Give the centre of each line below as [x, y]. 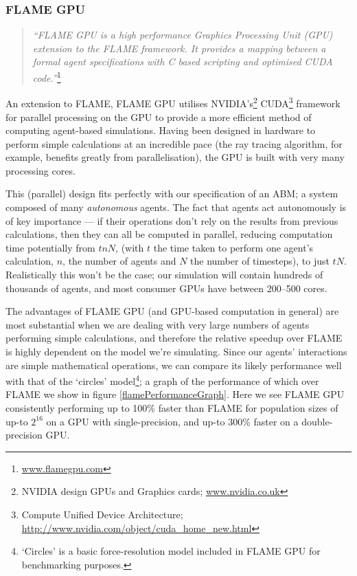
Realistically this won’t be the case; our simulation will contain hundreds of [164, 275]
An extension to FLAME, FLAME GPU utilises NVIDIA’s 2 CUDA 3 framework [173, 102]
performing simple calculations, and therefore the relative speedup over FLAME [174, 338]
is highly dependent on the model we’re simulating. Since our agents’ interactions [176, 351]
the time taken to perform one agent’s [233, 247]
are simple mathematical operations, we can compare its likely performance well [174, 365]
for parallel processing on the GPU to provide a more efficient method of [159, 117]
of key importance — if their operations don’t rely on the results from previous [172, 220]
